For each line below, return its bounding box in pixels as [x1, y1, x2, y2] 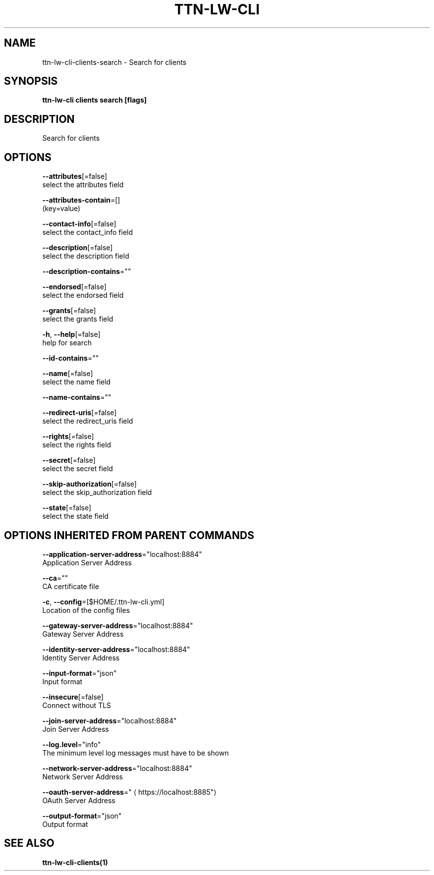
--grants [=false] [42, 306, 96, 315]
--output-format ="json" [42, 811, 122, 820]
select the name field [42, 378, 111, 386]
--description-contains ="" [42, 267, 131, 276]
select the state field [42, 512, 109, 521]
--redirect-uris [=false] [42, 408, 117, 417]
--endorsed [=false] [42, 282, 107, 291]
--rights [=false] [42, 432, 94, 441]
